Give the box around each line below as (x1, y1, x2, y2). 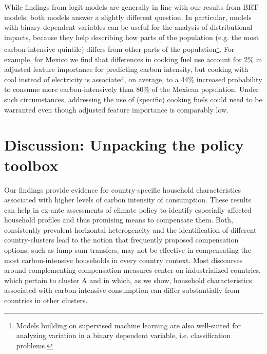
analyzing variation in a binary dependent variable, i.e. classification (16, 330, 231, 341)
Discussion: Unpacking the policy (4, 134, 244, 155)
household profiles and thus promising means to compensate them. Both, (4, 214, 234, 225)
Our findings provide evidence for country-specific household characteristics (4, 184, 241, 195)
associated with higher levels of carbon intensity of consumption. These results (4, 194, 251, 205)
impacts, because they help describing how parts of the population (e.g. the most (4, 31, 259, 42)
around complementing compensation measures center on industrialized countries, (4, 265, 261, 275)
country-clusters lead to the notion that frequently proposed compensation (4, 234, 239, 245)
